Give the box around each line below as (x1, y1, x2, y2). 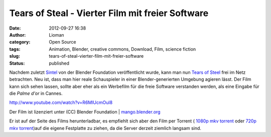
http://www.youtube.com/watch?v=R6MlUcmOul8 (9, 99, 113, 105)
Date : (9, 25, 21, 31)
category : (9, 39, 31, 45)
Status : (9, 60, 25, 66)
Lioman (49, 32, 65, 38)
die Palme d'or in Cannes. (9, 90, 63, 96)
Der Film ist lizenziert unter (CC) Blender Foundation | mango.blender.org (9, 108, 161, 115)
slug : (9, 53, 20, 59)
